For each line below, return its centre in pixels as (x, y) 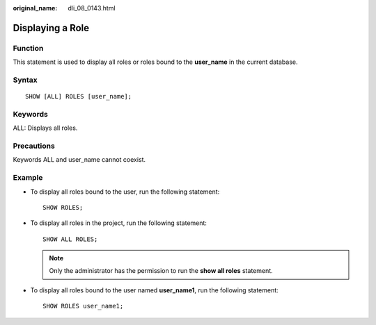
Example (28, 178)
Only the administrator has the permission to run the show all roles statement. (161, 271)
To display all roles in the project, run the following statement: (118, 223)
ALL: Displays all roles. (45, 128)
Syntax (25, 80)
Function (28, 48)
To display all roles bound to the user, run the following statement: (125, 192)
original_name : (35, 8)
